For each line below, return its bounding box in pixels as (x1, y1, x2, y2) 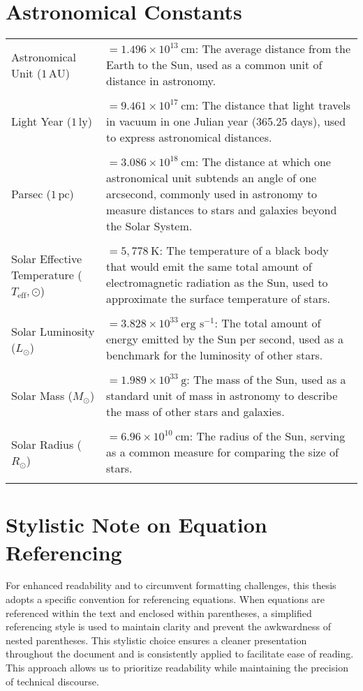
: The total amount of (214, 315, 321, 332)
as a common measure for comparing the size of (106, 444, 339, 461)
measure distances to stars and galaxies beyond (106, 202, 337, 218)
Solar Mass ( (11, 387, 73, 404)
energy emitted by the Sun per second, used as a (106, 331, 343, 348)
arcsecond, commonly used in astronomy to (106, 186, 318, 202)
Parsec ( (11, 186, 51, 202)
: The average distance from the (195, 40, 351, 57)
